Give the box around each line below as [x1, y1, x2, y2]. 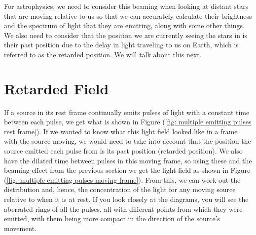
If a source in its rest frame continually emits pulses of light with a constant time [4, 107, 250, 117]
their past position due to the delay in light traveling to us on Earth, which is [4, 39, 239, 50]
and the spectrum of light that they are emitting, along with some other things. [4, 20, 245, 31]
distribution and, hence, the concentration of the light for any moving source [4, 184, 236, 195]
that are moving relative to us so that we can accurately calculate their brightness [4, 10, 252, 21]
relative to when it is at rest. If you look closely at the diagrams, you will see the [4, 194, 249, 204]
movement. [4, 223, 37, 233]
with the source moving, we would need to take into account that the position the [4, 136, 251, 146]
